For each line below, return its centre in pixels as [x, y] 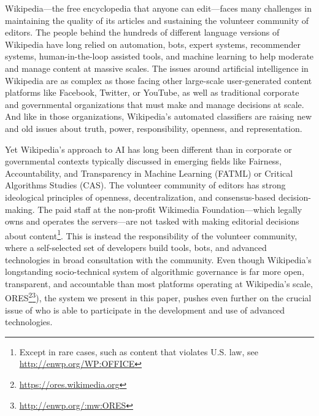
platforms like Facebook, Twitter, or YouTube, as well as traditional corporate [152, 92]
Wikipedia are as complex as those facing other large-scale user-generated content [159, 80]
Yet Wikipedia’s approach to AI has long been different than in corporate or [148, 149]
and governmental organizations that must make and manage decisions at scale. [155, 104]
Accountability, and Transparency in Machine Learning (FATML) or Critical [149, 173]
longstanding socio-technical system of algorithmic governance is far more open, [155, 272]
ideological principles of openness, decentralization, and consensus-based [140, 197]
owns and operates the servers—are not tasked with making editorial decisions [152, 221]
